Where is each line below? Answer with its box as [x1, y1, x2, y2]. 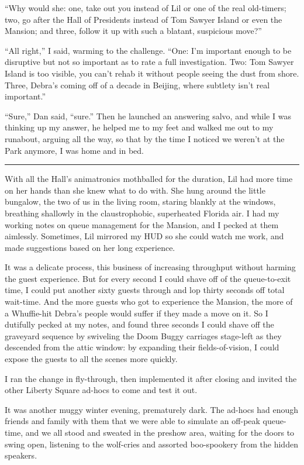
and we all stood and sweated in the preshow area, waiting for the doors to [25, 426, 295, 438]
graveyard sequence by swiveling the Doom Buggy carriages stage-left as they [5, 329, 282, 342]
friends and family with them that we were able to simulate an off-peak [5, 415, 260, 427]
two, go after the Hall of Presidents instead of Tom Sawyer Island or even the [5, 13, 282, 25]
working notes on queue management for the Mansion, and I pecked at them [5, 218, 279, 230]
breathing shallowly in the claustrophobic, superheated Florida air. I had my [5, 206, 279, 219]
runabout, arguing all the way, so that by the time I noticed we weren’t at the [5, 132, 285, 144]
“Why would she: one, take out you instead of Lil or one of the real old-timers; [5, 2, 286, 13]
